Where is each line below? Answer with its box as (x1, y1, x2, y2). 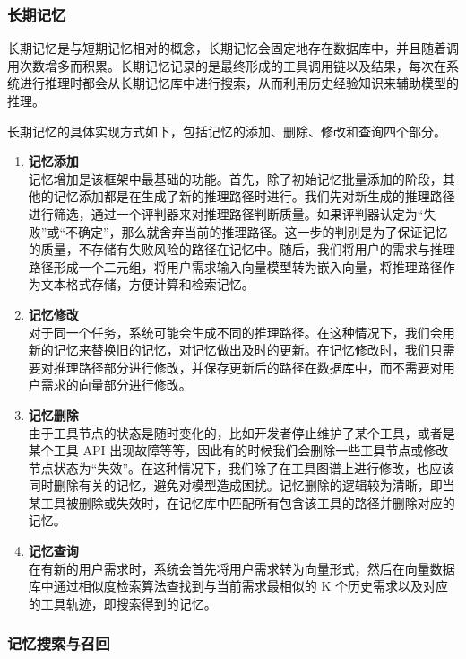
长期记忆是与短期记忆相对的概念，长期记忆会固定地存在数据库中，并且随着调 (7, 39, 459, 57)
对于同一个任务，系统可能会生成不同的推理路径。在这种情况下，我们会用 (28, 322, 455, 341)
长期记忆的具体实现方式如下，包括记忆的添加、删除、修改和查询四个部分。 (7, 121, 446, 140)
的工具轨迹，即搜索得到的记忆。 (28, 593, 217, 612)
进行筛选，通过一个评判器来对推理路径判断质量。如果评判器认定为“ (28, 204, 424, 223)
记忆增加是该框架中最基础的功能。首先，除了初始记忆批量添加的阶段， (28, 169, 443, 188)
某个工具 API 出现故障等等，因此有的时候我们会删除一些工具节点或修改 (28, 441, 449, 460)
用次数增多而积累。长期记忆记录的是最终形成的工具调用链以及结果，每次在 (7, 56, 446, 75)
